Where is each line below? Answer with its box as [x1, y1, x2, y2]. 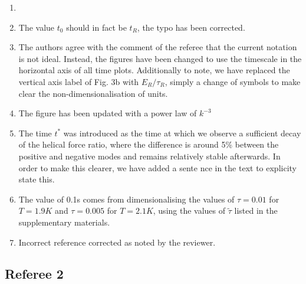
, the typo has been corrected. [137, 21, 245, 33]
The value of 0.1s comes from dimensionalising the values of [18, 192, 235, 205]
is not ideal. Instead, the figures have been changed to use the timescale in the [18, 52, 302, 64]
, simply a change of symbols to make [164, 75, 301, 87]
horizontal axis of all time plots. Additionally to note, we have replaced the [18, 64, 290, 76]
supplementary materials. [18, 216, 110, 228]
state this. [18, 173, 55, 185]
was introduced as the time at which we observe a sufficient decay [63, 126, 301, 139]
